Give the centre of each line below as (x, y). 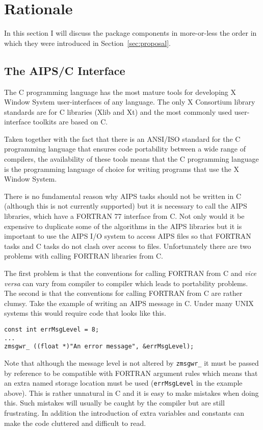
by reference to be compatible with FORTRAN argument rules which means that (131, 373)
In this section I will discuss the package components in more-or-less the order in (130, 33)
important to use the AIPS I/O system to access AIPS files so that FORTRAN (128, 236)
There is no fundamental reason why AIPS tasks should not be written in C (123, 196)
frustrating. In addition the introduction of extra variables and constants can (124, 413)
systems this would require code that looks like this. (85, 313)
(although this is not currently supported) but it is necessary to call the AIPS (126, 206)
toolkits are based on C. (70, 122)
